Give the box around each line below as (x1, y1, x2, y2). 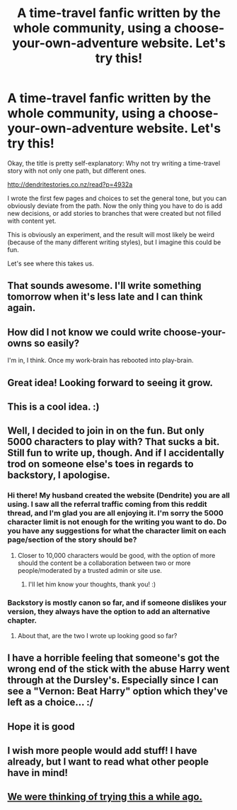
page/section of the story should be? (7, 535, 137, 544)
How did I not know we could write (7, 326, 161, 338)
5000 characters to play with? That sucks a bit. (7, 436, 220, 448)
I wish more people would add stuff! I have (7, 745, 197, 757)
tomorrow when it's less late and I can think (7, 291, 203, 303)
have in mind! (7, 767, 69, 779)
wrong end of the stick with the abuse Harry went (7, 663, 230, 675)
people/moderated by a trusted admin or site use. (17, 566, 163, 574)
